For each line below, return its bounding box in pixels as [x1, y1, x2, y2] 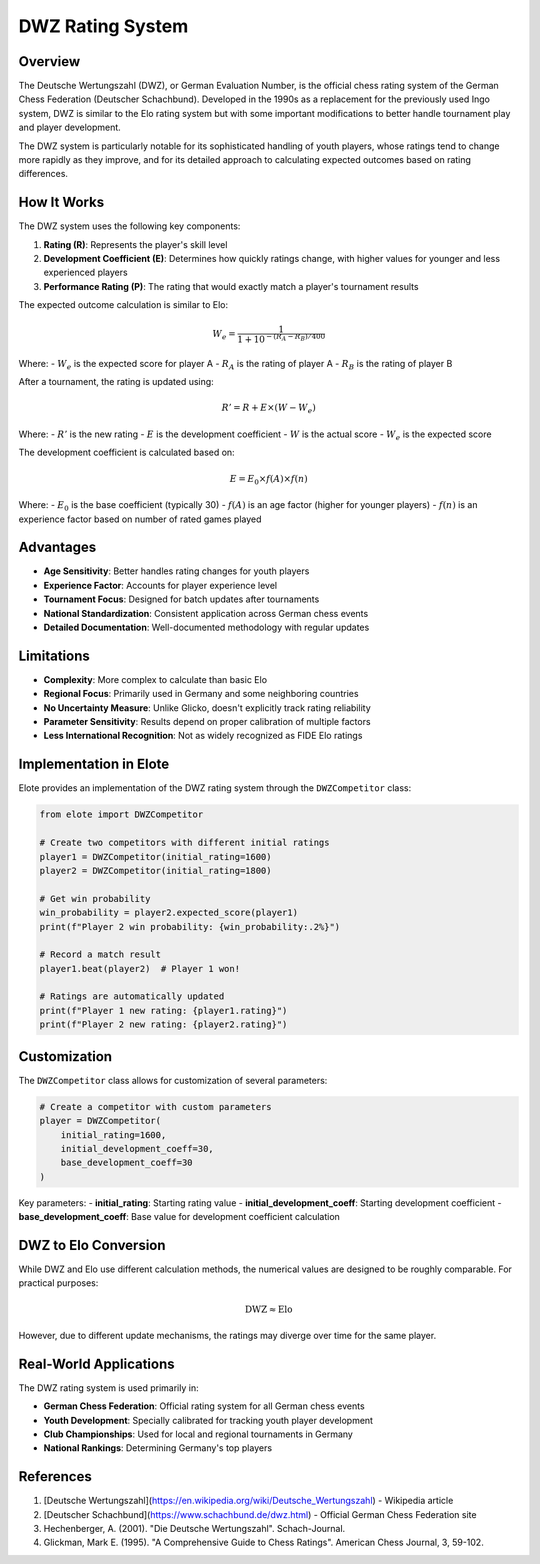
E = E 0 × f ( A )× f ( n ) [229, 473, 309, 487]
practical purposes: [18, 1277, 99, 1289]
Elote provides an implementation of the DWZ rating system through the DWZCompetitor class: [18, 782, 412, 794]
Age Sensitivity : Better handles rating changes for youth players [43, 565, 310, 577]
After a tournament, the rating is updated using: [18, 376, 214, 388]
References [18, 1468, 92, 1485]
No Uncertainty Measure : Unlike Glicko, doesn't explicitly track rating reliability [43, 701, 372, 714]
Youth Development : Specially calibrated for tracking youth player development [43, 1414, 374, 1426]
